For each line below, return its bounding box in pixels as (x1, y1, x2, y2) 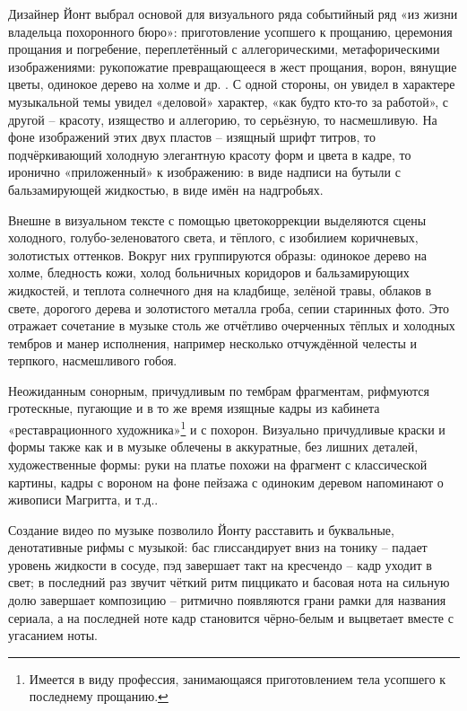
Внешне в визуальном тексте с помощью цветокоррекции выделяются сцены (8, 210, 427, 229)
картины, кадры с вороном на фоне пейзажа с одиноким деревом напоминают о (8, 472, 444, 491)
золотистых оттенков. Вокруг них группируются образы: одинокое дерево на (8, 245, 427, 264)
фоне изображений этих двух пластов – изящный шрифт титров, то (8, 127, 376, 146)
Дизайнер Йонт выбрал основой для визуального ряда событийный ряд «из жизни (8, 4, 458, 22)
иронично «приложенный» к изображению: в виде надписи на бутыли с (8, 162, 401, 181)
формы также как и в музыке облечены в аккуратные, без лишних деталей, (8, 437, 419, 456)
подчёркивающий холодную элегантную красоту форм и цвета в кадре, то (8, 145, 411, 163)
